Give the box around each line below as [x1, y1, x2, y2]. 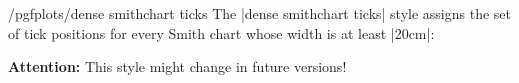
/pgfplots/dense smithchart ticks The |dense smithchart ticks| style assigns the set [8, 3, 512, 23]
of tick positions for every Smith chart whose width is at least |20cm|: [8, 22, 435, 43]
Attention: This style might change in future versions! [8, 56, 347, 77]
